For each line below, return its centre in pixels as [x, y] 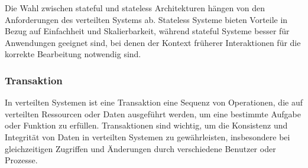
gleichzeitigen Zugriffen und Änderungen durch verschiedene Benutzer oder [140, 148]
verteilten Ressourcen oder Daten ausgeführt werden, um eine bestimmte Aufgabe [153, 113]
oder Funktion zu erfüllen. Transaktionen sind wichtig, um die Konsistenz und [146, 125]
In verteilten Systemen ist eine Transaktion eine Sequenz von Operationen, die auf [154, 102]
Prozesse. [21, 160]
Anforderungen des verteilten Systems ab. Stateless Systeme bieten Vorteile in [146, 19]
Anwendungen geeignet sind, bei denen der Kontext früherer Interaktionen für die [153, 42]
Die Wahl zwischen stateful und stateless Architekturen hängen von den [135, 8]
